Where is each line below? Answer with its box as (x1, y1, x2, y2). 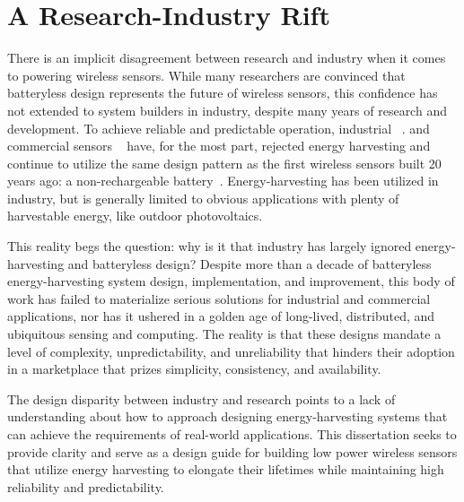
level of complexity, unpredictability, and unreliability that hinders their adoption (7, 342, 455, 360)
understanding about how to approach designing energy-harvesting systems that (7, 407, 448, 426)
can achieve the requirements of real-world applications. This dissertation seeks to (7, 425, 457, 443)
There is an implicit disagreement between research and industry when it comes (7, 48, 446, 67)
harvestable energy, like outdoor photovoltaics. (7, 206, 263, 225)
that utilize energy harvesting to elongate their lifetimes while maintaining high (7, 460, 444, 479)
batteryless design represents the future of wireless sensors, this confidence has (7, 83, 438, 102)
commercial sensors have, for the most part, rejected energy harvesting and (7, 136, 431, 155)
